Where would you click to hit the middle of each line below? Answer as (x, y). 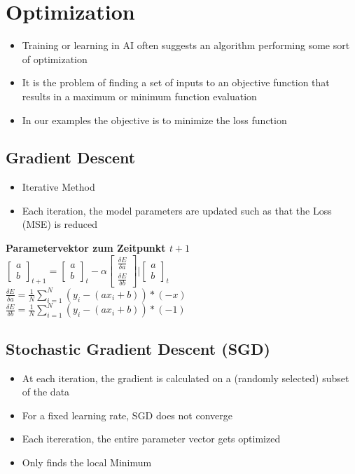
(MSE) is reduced (60, 224)
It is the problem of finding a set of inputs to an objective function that (176, 82)
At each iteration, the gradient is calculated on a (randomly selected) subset (186, 378)
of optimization (55, 59)
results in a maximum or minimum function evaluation (139, 96)
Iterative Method (58, 187)
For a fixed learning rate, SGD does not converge (127, 415)
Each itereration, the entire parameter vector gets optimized (151, 439)
